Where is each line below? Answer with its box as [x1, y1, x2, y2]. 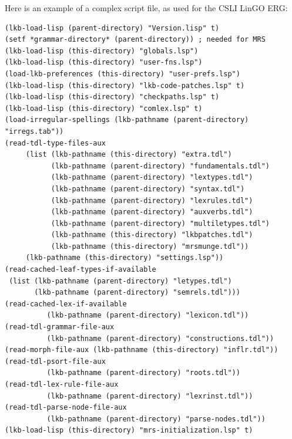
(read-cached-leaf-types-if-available [5, 265, 156, 274]
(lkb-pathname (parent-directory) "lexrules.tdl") [51, 196, 253, 205]
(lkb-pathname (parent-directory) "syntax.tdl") [51, 184, 245, 193]
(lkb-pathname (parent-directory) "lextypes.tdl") [51, 173, 253, 182]
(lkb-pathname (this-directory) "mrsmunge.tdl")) [51, 242, 249, 251]
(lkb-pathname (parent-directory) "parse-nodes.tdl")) [46, 414, 266, 423]
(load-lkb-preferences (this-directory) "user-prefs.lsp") [5, 69, 240, 78]
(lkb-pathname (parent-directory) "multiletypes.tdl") [51, 219, 270, 228]
